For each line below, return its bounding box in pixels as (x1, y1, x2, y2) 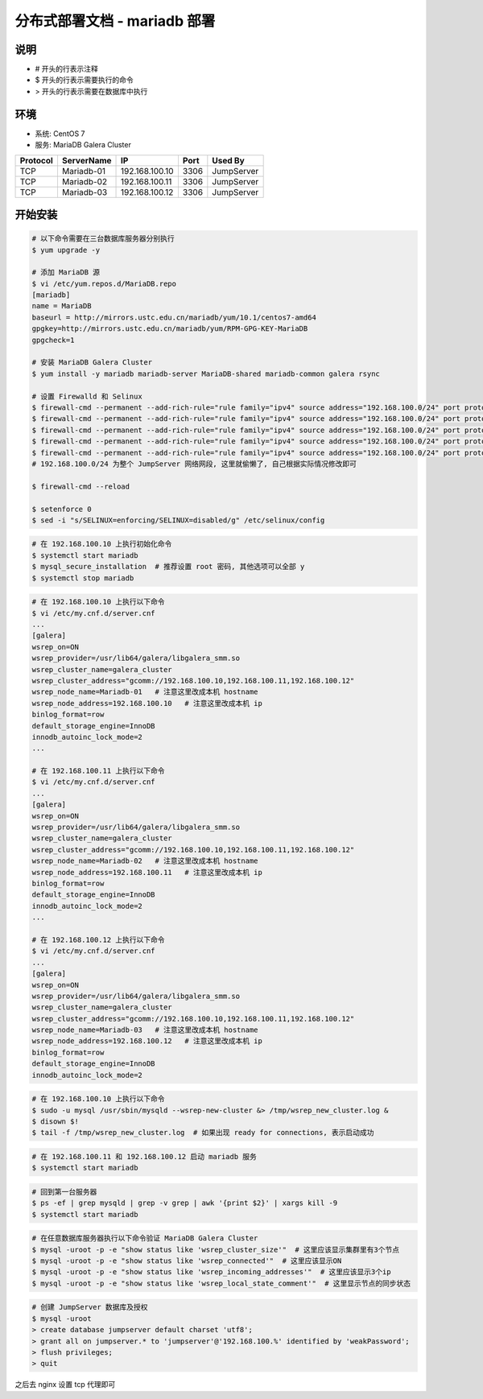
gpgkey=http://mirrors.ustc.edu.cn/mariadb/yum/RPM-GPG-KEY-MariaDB (31, 324, 308, 333)
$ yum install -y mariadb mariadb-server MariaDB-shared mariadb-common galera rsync (31, 369, 380, 378)
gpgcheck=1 (31, 335, 75, 345)
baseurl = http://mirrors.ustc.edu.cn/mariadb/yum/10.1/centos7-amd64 (31, 312, 317, 322)
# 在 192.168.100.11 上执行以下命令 (31, 766, 165, 776)
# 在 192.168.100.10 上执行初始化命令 (31, 539, 172, 549)
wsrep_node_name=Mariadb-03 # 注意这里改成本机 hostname (31, 1026, 258, 1034)
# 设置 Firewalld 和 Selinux (31, 391, 142, 401)
